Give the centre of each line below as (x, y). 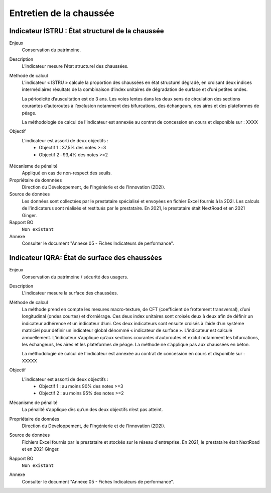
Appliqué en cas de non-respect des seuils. (67, 173)
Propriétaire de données (34, 419)
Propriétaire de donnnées (36, 180)
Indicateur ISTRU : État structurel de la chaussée (87, 31)
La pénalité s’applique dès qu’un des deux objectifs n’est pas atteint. (92, 410)
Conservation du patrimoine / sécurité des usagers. (75, 277)
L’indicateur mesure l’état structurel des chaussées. (75, 66)
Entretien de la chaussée (62, 13)
